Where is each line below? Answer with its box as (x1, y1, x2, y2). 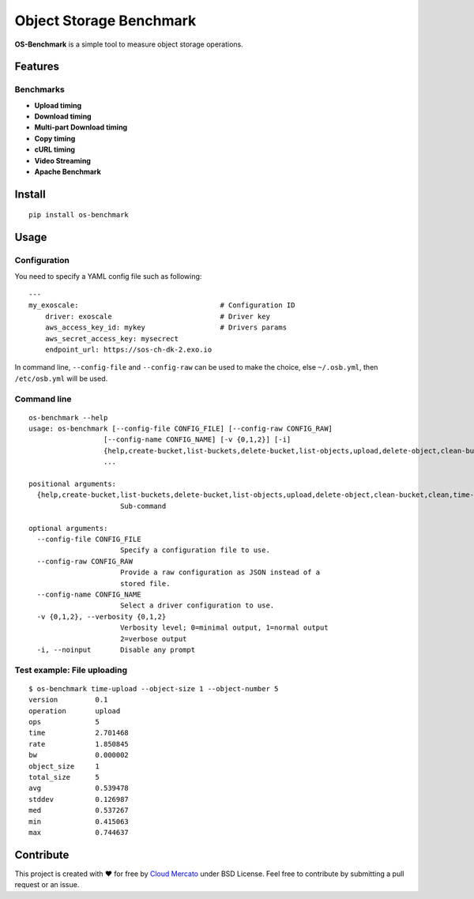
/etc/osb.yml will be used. (14, 374, 108, 383)
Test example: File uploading (14, 664, 128, 675)
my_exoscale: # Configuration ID (28, 301, 295, 310)
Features (14, 60, 59, 73)
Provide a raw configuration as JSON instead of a (119, 568, 321, 577)
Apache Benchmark (34, 167, 102, 177)
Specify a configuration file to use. (119, 546, 270, 555)
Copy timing (34, 134, 76, 143)
